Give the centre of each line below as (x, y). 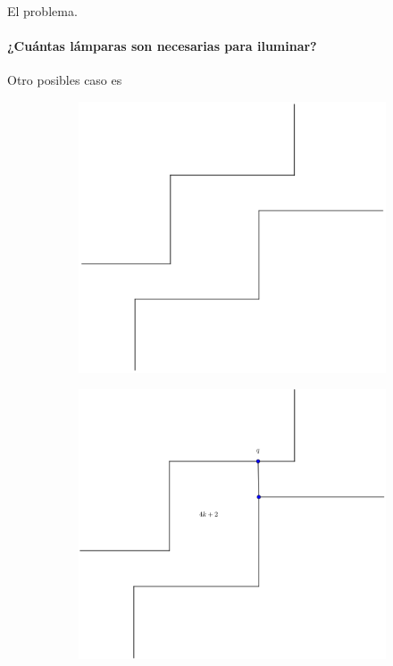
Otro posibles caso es (65, 80)
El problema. (42, 11)
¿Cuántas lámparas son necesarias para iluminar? (162, 46)
